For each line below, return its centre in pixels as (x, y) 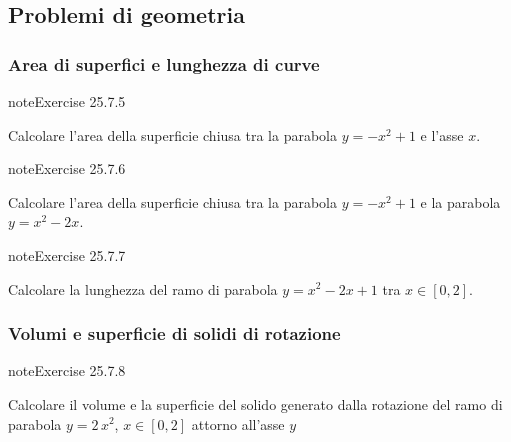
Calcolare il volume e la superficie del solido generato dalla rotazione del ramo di (255, 403)
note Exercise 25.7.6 (67, 168)
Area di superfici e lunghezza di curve (164, 63)
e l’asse (442, 134)
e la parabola (460, 201)
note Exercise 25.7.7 (67, 254)
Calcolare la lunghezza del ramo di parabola (143, 288)
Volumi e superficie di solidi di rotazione (174, 333)
